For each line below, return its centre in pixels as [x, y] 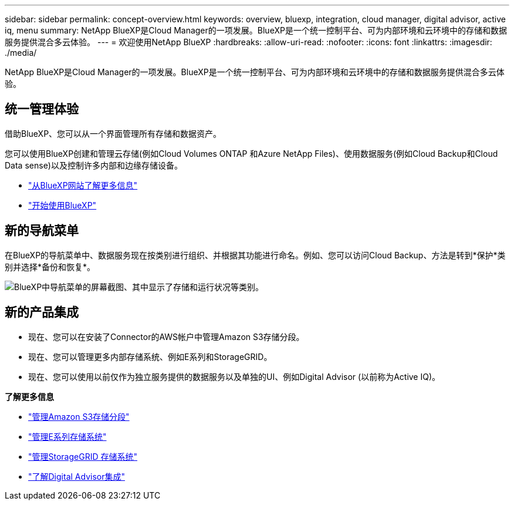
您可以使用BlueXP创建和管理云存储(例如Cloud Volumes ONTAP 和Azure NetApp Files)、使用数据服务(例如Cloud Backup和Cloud [251, 153]
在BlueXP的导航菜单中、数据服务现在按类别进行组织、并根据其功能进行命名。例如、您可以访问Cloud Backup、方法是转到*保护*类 [255, 255]
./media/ [21, 53]
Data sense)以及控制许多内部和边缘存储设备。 [94, 165]
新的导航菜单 [42, 231]
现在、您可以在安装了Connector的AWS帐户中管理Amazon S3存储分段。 [166, 336]
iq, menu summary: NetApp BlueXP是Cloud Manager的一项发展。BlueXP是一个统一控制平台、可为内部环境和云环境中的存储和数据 [256, 30]
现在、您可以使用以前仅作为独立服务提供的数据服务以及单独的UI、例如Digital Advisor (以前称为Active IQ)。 [234, 376]
